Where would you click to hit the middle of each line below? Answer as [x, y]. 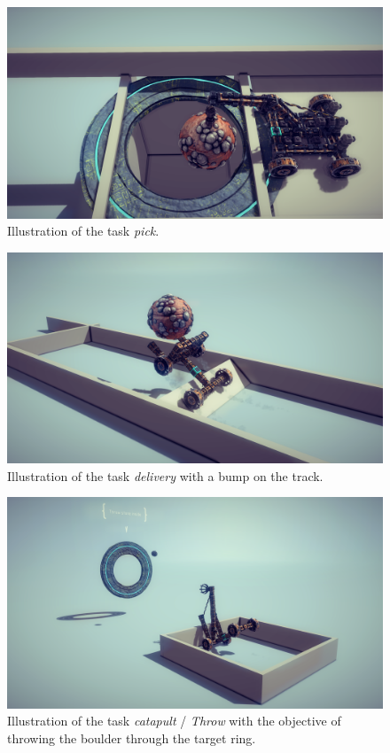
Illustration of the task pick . [83, 231]
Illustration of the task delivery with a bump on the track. [165, 475]
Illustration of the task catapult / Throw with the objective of [174, 721]
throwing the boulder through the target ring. [132, 738]
